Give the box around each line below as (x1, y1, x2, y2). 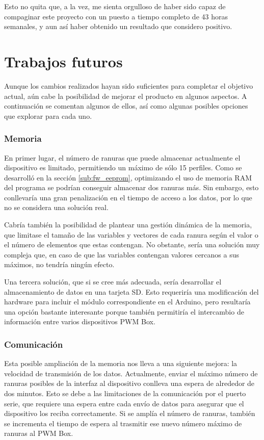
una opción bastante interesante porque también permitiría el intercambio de (4, 306, 244, 317)
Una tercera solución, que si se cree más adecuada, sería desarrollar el (4, 276, 222, 287)
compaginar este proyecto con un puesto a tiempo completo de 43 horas (4, 11, 228, 21)
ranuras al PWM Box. (4, 428, 73, 438)
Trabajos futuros (4, 50, 123, 71)
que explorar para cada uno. (4, 110, 92, 121)
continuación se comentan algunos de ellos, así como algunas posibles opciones (4, 100, 248, 111)
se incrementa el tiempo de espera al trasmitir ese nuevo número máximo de (4, 418, 242, 428)
